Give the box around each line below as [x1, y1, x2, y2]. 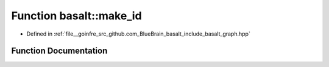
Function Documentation [11, 46, 108, 56]
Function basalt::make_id [11, 9, 143, 22]
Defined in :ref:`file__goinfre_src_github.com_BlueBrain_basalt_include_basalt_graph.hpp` [26, 30, 251, 37]
